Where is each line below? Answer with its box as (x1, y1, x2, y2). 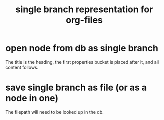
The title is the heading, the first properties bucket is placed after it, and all (5, 59, 159, 65)
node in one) (5, 93, 59, 104)
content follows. (5, 64, 39, 70)
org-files (66, 14, 103, 26)
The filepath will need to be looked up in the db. (5, 109, 104, 115)
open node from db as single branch (5, 43, 159, 54)
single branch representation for (15, 4, 153, 15)
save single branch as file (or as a (5, 82, 147, 93)
